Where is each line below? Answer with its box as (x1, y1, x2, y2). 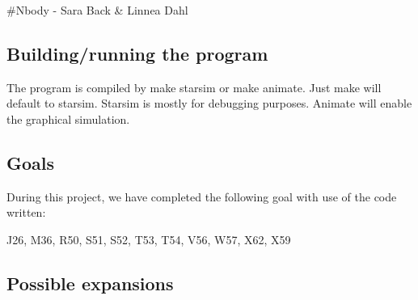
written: (6, 204, 46, 221)
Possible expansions (6, 270, 174, 295)
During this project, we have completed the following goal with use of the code (6, 188, 397, 205)
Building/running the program (6, 40, 268, 65)
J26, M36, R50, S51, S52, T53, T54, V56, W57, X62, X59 (6, 230, 291, 247)
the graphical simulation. (6, 110, 130, 127)
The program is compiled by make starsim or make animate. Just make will (6, 78, 382, 95)
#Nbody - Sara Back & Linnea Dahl (6, 2, 188, 18)
